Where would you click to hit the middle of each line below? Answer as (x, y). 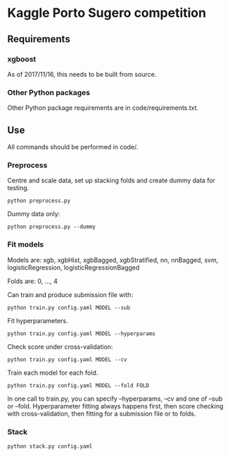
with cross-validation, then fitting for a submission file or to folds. (102, 413)
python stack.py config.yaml (50, 446)
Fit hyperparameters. (38, 320)
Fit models (26, 244)
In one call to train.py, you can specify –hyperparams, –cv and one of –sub (115, 399)
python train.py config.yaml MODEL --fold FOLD (78, 385)
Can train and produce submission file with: (70, 294)
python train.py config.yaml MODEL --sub (69, 308)
